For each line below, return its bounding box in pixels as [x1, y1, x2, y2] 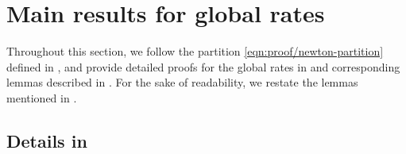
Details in [6, 128, 87, 152]
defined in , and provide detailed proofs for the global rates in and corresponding [6, 58, 400, 75]
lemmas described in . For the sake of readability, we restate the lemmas [6, 74, 358, 90]
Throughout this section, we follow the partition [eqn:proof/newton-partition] [6, 43, 384, 60]
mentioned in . [6, 89, 77, 106]
